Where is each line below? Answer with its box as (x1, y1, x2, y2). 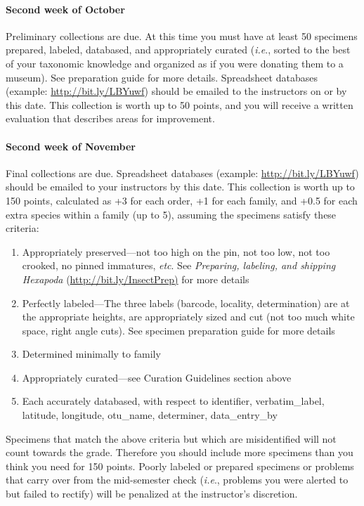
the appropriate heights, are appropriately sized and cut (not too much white (22, 309, 355, 324)
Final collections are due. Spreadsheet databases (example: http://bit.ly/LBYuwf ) (6, 165, 359, 180)
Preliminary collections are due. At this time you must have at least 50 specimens (6, 28, 358, 43)
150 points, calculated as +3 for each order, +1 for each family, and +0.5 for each (6, 193, 358, 207)
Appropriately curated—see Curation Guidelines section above (22, 370, 292, 384)
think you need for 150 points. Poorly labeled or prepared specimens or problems (6, 458, 354, 473)
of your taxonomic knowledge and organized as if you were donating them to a (6, 56, 344, 70)
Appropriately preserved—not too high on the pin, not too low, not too (22, 244, 330, 259)
